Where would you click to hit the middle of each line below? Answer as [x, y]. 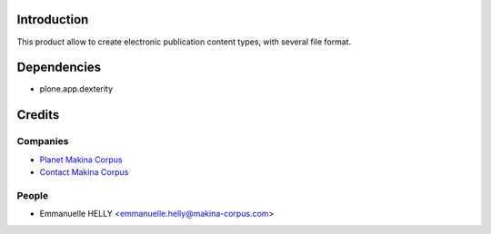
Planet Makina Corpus [81, 160]
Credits [38, 115]
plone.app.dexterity [76, 89]
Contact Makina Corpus [84, 171]
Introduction [53, 19]
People [33, 195]
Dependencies [59, 68]
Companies [43, 141]
